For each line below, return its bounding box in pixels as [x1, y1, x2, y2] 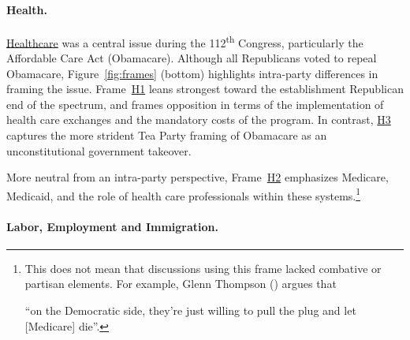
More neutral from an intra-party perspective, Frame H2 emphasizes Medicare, [6, 169, 389, 185]
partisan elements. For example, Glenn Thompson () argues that [24, 275, 337, 292]
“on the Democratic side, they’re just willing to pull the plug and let [24, 302, 356, 319]
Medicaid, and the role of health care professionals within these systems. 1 [6, 185, 361, 204]
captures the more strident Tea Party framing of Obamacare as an [6, 127, 327, 144]
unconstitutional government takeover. [6, 142, 192, 159]
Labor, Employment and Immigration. [6, 218, 219, 234]
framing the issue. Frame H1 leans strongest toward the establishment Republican [6, 80, 404, 97]
